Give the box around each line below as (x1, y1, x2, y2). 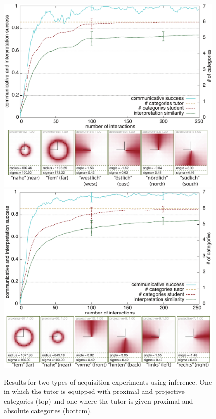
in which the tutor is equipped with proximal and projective (4, 386, 185, 396)
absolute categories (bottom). (4, 405, 92, 416)
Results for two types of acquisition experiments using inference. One (4, 376, 212, 387)
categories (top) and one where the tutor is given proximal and (4, 395, 193, 406)
